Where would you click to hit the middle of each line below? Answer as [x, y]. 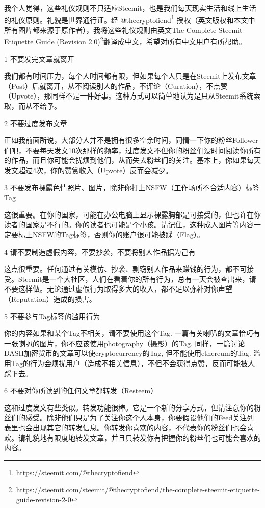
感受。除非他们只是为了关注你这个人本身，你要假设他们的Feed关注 [136, 417]
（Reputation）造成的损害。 [50, 298]
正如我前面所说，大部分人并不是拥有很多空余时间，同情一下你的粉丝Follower [131, 140]
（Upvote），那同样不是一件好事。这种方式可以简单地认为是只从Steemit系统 [129, 96]
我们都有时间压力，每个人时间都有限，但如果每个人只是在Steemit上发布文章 [130, 76]
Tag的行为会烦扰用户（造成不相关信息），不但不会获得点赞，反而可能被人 [133, 363]
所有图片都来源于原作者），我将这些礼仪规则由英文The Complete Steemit [123, 29]
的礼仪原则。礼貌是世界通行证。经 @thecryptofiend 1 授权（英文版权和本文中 [130, 19]
